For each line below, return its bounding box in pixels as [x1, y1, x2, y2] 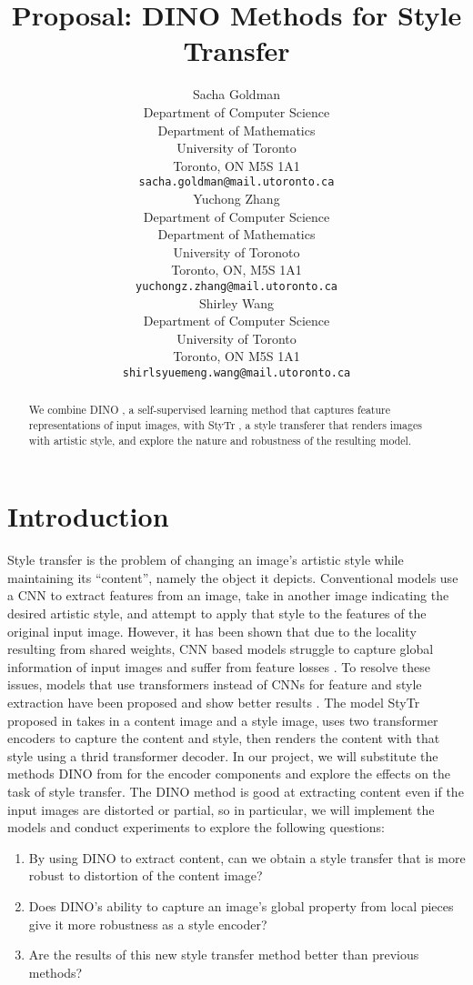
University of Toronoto [173, 242, 300, 261]
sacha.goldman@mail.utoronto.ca [138, 176, 335, 189]
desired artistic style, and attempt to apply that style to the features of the [7, 604, 427, 623]
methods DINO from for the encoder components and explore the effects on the [7, 764, 451, 783]
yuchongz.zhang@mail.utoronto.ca [136, 279, 337, 293]
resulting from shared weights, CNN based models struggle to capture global [7, 639, 434, 658]
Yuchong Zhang [193, 188, 280, 207]
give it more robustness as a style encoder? [28, 914, 267, 933]
